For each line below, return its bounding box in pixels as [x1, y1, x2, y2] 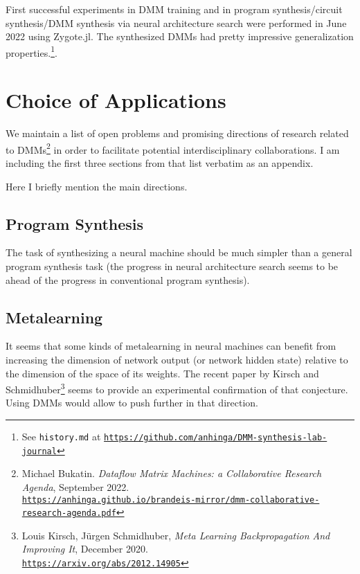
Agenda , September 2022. [21, 479, 129, 494]
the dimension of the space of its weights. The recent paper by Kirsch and [6, 366, 319, 380]
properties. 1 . [6, 43, 57, 60]
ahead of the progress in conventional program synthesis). [6, 272, 250, 287]
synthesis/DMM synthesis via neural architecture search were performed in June [6, 15, 347, 30]
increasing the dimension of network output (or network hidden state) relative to [6, 352, 348, 366]
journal [21, 446, 57, 456]
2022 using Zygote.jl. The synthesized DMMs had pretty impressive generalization [6, 29, 354, 44]
